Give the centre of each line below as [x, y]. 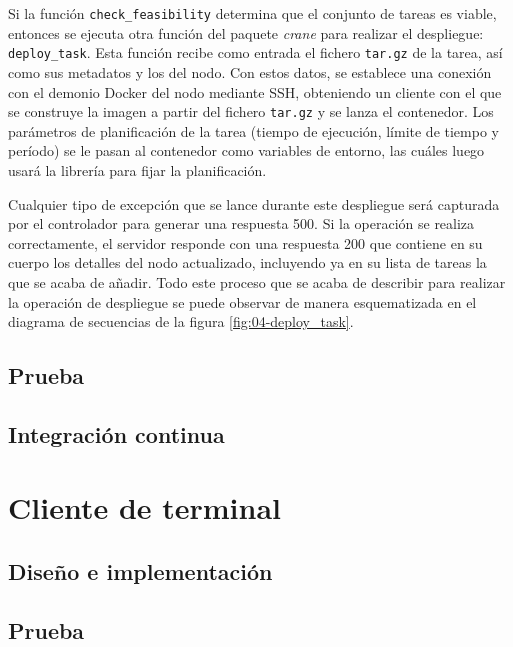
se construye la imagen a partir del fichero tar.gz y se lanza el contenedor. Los [251, 111]
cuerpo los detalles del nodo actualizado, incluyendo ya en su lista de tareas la [247, 262]
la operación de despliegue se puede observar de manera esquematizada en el [242, 301]
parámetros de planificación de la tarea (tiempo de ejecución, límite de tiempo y [253, 130]
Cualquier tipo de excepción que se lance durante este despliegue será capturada [254, 203]
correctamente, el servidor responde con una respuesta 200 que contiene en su [245, 242]
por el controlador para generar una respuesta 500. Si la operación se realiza [241, 223]
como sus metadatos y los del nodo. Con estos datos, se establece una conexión [250, 71]
